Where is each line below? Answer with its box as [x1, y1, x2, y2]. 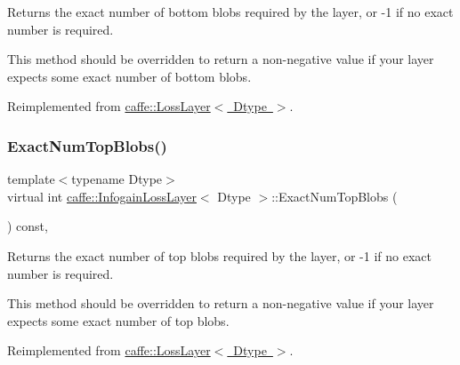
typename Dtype [71, 170, 163, 188]
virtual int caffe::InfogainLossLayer [7, 186, 197, 205]
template [7, 170, 55, 188]
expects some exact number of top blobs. [7, 311, 230, 329]
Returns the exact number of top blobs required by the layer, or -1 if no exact [7, 246, 432, 265]
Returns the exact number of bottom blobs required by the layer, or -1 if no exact [7, 3, 454, 20]
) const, [7, 217, 48, 235]
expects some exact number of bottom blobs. [7, 67, 252, 85]
